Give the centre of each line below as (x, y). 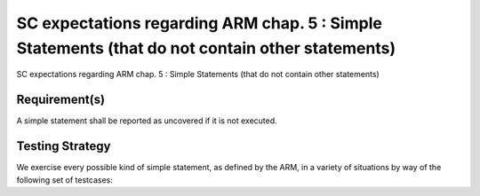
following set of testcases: (64, 180)
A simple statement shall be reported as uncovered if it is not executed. (147, 121)
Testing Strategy (64, 146)
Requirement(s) (61, 100)
